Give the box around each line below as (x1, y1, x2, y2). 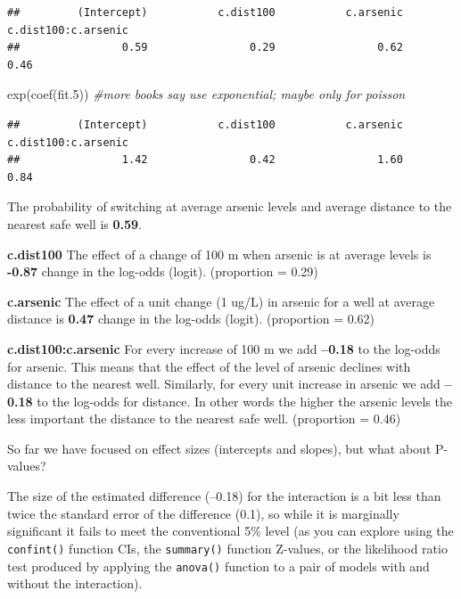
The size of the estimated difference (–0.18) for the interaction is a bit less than (7, 487, 441, 505)
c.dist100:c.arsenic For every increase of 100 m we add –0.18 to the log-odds (7, 339, 440, 357)
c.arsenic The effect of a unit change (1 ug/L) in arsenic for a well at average (7, 291, 435, 310)
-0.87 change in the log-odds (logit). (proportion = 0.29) (7, 262, 318, 281)
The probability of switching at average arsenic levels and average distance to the (7, 197, 452, 216)
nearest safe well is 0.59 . (7, 214, 142, 233)
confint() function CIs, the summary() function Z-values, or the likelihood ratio (7, 538, 448, 557)
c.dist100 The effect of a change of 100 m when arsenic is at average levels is (7, 244, 432, 263)
